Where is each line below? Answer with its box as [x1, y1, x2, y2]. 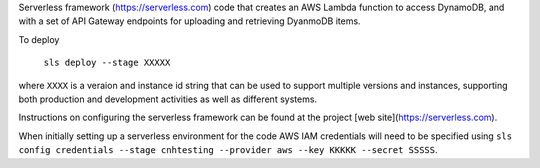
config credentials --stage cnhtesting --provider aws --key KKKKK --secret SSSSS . [18, 144, 439, 156]
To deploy [18, 33, 60, 45]
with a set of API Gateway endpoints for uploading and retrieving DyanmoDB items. [18, 15, 361, 27]
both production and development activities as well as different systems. [18, 93, 318, 105]
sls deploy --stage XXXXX [43, 57, 171, 69]
